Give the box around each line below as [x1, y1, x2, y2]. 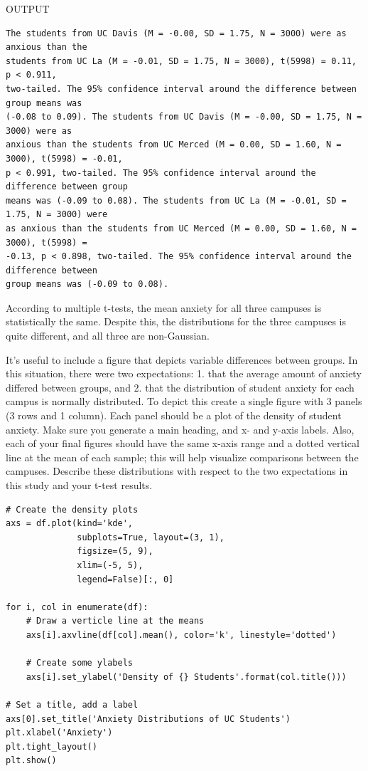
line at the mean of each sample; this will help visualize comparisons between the [6, 449, 359, 464]
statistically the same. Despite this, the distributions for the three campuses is [6, 314, 346, 329]
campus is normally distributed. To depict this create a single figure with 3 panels [6, 394, 362, 409]
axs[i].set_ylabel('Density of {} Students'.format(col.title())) [26, 671, 347, 682]
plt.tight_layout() [6, 741, 97, 752]
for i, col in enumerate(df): [6, 602, 148, 612]
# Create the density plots [6, 504, 139, 515]
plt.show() [6, 755, 57, 766]
